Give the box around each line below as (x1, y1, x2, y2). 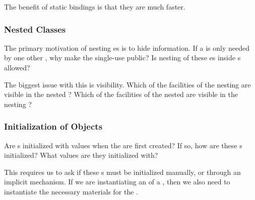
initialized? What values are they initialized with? (4, 150, 158, 160)
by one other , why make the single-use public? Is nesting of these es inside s (4, 52, 241, 63)
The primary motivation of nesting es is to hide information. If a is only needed (4, 42, 249, 53)
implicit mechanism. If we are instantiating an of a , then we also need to (4, 176, 230, 187)
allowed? (4, 62, 30, 72)
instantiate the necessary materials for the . (4, 186, 139, 196)
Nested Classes (4, 23, 66, 35)
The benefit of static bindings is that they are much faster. (4, 2, 185, 12)
